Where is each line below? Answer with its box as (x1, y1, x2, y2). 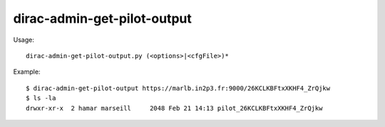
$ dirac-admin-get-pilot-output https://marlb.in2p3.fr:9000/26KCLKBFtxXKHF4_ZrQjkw (26, 84, 331, 92)
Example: (13, 67, 41, 76)
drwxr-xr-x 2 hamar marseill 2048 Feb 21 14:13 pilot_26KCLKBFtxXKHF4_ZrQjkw (26, 104, 323, 112)
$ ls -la (26, 94, 56, 102)
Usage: (13, 35, 35, 44)
